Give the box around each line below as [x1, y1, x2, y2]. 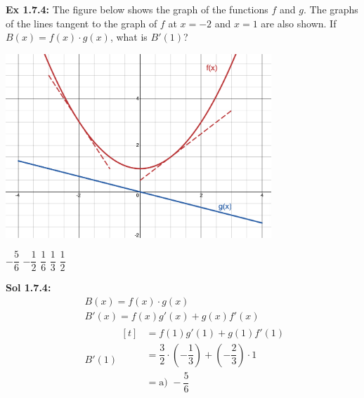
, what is [110, 29, 148, 44]
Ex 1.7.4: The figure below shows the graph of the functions [6, 2, 268, 16]
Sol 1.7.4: [6, 280, 51, 295]
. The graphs [303, 2, 358, 16]
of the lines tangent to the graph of [6, 15, 157, 30]
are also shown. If [261, 15, 337, 30]
